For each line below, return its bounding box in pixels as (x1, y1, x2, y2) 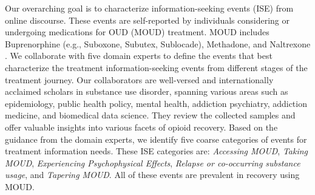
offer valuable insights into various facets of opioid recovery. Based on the (5, 120, 278, 133)
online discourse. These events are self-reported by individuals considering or (5, 13, 290, 26)
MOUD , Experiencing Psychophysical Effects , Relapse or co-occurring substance (5, 156, 300, 169)
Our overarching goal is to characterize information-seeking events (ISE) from (5, 2, 294, 14)
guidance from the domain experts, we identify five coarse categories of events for (5, 132, 307, 145)
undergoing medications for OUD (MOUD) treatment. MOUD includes (5, 26, 269, 38)
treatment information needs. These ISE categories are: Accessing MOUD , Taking (5, 145, 308, 157)
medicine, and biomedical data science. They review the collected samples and (5, 109, 296, 121)
